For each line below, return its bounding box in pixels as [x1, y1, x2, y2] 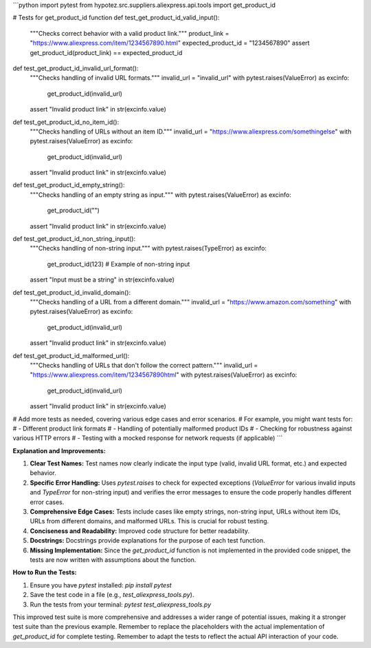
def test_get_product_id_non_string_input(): [12, 235, 136, 243]
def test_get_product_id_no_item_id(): [12, 118, 120, 126]
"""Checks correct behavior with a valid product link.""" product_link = [30, 29, 229, 37]
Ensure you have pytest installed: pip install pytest [30, 581, 172, 589]
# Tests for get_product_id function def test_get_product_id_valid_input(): [12, 14, 220, 22]
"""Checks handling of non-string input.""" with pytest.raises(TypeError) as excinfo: [30, 244, 267, 253]
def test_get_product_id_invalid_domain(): [12, 288, 131, 296]
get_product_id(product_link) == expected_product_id [30, 48, 183, 56]
